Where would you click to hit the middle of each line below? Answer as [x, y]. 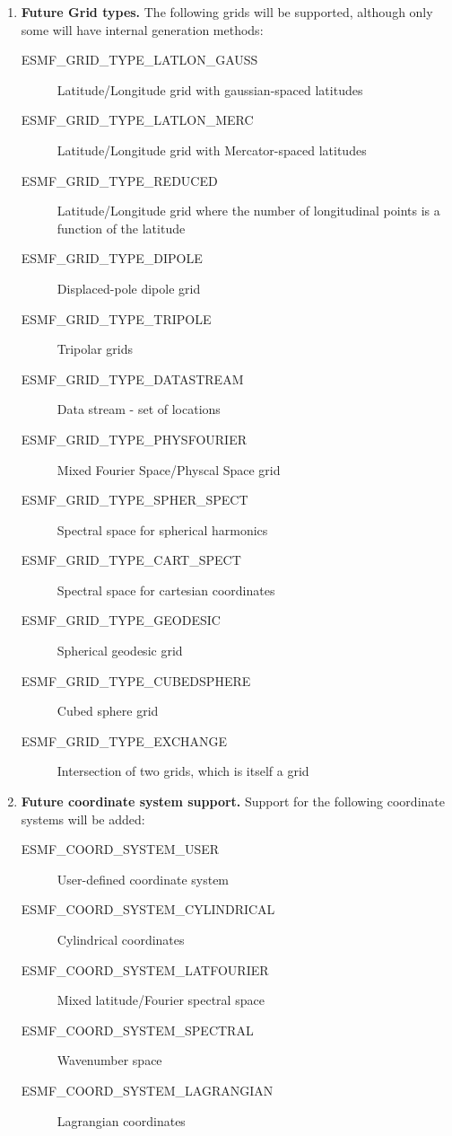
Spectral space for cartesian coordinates [166, 590]
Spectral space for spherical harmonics [162, 529]
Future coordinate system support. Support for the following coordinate [233, 801]
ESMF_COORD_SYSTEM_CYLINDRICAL [148, 909]
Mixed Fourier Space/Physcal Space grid [169, 469]
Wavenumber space [109, 1060]
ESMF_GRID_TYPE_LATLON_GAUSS [139, 60]
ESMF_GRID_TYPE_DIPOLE [112, 258]
